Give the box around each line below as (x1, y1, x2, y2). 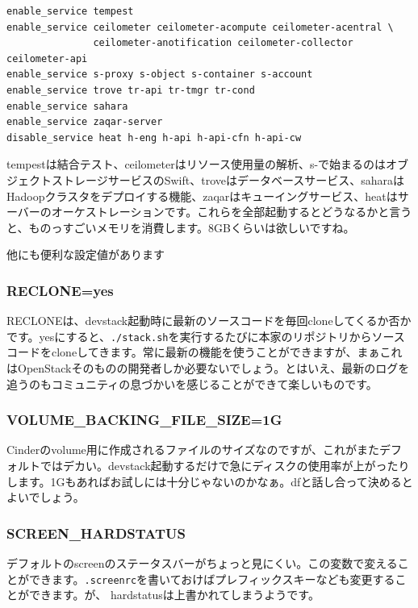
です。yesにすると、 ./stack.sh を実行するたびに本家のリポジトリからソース (6, 327, 405, 344)
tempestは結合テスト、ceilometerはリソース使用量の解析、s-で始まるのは (6, 156, 387, 173)
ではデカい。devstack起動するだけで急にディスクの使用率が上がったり (40, 456, 410, 473)
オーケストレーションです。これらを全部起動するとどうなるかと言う (51, 203, 412, 220)
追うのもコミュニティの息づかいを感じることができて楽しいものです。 (6, 375, 378, 392)
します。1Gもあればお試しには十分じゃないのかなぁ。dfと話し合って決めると (6, 473, 413, 489)
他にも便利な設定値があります (6, 246, 165, 263)
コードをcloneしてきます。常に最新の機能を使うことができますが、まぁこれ (6, 344, 403, 360)
